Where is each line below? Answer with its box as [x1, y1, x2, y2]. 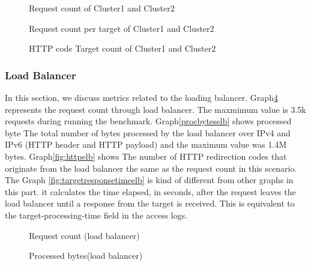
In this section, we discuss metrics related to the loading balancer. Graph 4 [5, 91, 278, 103]
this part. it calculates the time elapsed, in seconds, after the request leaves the [5, 185, 296, 198]
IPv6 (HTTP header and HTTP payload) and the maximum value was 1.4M [5, 138, 287, 151]
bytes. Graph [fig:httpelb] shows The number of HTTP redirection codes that [5, 150, 287, 162]
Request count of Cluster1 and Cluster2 [29, 2, 175, 14]
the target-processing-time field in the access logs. [5, 208, 188, 221]
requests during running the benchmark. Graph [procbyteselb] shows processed [5, 115, 292, 127]
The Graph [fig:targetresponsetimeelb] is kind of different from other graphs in [5, 174, 294, 186]
